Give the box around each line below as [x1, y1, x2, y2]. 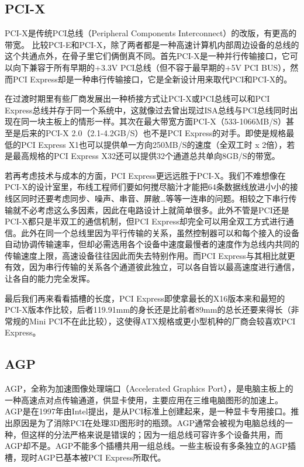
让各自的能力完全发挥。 [5, 272, 95, 285]
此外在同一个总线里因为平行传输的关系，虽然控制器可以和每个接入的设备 [20, 226, 299, 238]
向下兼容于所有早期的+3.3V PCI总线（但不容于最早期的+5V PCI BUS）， [12, 61, 291, 73]
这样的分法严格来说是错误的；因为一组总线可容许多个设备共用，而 [29, 428, 283, 440]
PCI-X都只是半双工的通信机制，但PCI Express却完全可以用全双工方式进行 [5, 215, 286, 227]
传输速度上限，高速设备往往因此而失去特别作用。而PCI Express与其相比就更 [5, 249, 295, 261]
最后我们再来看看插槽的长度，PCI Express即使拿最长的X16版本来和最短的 [5, 292, 285, 304]
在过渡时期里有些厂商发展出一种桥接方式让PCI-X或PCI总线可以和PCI [5, 92, 270, 105]
